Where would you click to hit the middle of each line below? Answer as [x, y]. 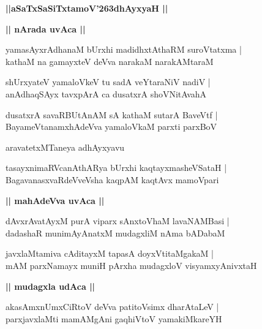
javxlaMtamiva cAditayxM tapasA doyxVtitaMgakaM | [110, 253]
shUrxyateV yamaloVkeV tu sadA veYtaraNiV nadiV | [108, 82]
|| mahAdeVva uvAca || [55, 200]
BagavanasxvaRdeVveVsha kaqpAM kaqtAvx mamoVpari [112, 179]
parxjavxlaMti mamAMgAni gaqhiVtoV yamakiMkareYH [114, 318]
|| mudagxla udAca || [51, 286]
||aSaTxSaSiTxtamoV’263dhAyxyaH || [87, 8]
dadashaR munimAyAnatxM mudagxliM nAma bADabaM [115, 233]
